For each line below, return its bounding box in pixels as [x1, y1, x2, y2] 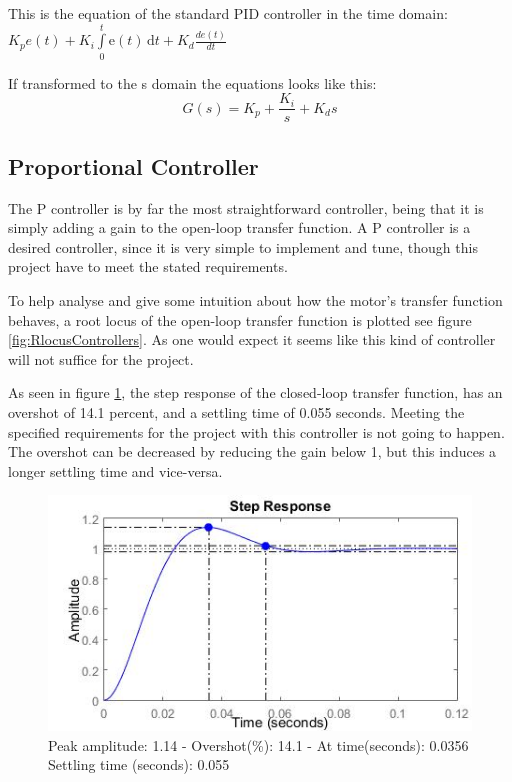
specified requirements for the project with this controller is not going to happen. [8, 421, 505, 442]
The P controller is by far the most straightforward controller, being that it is [8, 197, 484, 218]
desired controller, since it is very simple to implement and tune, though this [8, 236, 478, 257]
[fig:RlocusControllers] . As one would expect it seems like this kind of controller [8, 329, 496, 350]
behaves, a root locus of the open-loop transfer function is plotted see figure [8, 309, 472, 330]
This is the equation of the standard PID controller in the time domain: [8, 3, 448, 23]
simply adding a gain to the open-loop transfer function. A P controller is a [8, 217, 471, 238]
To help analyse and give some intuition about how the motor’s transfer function [8, 289, 503, 310]
